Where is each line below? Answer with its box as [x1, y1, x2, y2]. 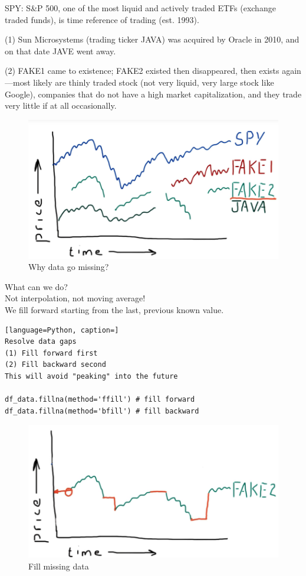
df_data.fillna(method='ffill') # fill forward [5, 395, 195, 404]
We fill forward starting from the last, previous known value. [5, 303, 224, 315]
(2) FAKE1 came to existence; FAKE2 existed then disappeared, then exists [5, 64, 279, 77]
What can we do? [5, 280, 68, 292]
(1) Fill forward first [5, 349, 98, 357]
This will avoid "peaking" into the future [5, 372, 178, 380]
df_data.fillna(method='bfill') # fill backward [5, 406, 199, 415]
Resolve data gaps [5, 337, 77, 346]
